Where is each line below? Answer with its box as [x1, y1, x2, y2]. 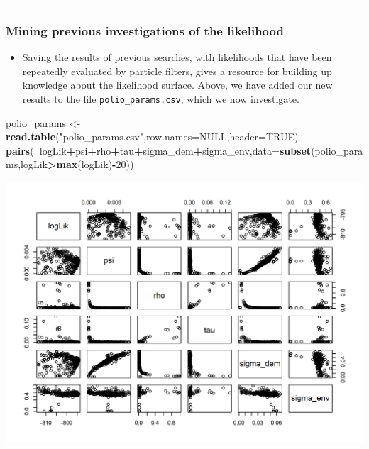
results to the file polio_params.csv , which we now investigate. [22, 92, 299, 106]
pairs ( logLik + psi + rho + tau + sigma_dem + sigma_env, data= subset [6, 143, 312, 157]
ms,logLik [6, 157, 48, 172]
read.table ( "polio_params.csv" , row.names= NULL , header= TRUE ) [6, 129, 299, 144]
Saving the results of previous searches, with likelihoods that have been [22, 50, 332, 65]
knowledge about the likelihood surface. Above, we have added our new [22, 77, 333, 92]
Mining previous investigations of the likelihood [6, 21, 284, 39]
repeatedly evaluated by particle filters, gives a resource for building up [22, 63, 332, 78]
